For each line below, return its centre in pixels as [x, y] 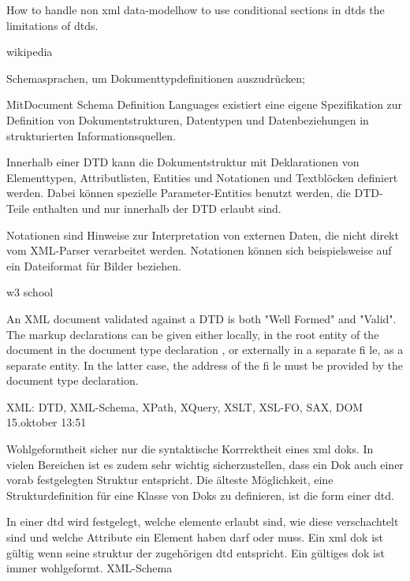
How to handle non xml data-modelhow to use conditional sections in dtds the [196, 9]
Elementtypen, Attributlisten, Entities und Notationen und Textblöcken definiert [202, 177]
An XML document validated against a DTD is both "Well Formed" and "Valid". [201, 318]
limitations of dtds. [52, 25]
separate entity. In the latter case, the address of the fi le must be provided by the [205, 365]
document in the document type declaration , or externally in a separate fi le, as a [205, 350]
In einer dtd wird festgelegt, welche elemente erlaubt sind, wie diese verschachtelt [203, 521]
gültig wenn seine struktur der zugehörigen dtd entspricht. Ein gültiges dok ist [196, 552]
